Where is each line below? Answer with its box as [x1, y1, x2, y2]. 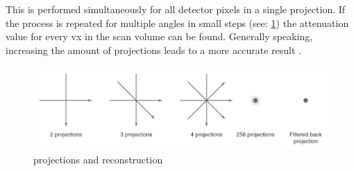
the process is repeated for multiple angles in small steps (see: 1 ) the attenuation [6, 15, 349, 30]
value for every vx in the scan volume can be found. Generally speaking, [6, 29, 313, 44]
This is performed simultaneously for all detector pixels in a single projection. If [6, 2, 346, 16]
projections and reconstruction [33, 152, 163, 167]
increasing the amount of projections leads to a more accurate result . [6, 42, 301, 57]
